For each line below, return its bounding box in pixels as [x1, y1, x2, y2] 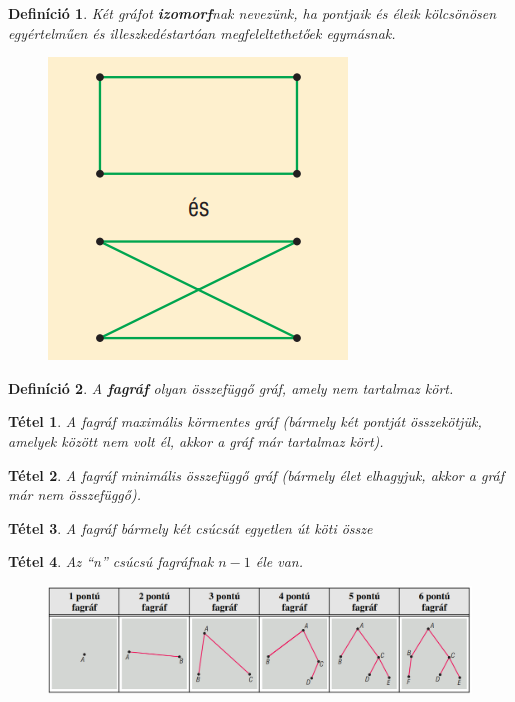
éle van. [255, 551, 303, 572]
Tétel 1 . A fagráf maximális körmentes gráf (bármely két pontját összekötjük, [8, 411, 482, 432]
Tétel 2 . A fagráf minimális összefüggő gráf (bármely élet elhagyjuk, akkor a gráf [8, 464, 505, 485]
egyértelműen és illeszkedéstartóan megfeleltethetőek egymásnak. [8, 22, 396, 43]
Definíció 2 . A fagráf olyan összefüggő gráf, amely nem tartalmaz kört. [8, 377, 454, 398]
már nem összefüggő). [8, 484, 141, 505]
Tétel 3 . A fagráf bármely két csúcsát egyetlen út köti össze [8, 517, 373, 538]
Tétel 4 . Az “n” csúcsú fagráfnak [8, 551, 214, 572]
